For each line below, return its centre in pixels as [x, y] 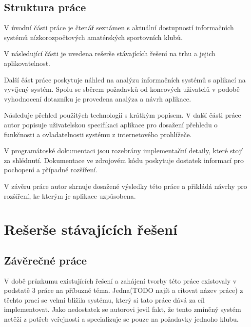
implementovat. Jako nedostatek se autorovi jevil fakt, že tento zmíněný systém [123, 309]
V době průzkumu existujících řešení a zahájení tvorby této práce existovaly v [120, 280]
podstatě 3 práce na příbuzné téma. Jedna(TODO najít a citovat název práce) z [124, 290]
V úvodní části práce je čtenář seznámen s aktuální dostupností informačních [119, 28]
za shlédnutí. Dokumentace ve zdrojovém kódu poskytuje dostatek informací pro [124, 160]
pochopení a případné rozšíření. [51, 170]
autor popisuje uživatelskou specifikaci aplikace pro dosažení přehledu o [111, 124]
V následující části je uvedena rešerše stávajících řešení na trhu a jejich [110, 53]
